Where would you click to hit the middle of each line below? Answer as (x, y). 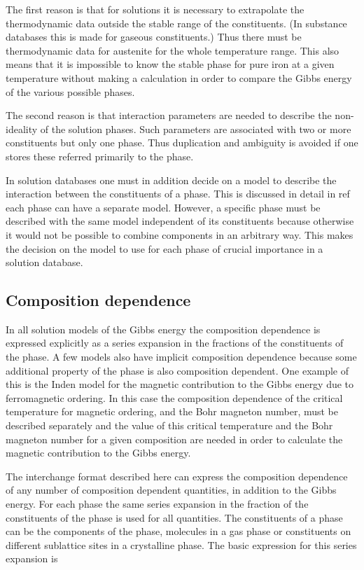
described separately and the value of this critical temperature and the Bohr (169, 425)
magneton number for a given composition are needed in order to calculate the (174, 439)
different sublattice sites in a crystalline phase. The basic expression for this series (181, 544)
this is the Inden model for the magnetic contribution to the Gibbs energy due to (180, 384)
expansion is (32, 558)
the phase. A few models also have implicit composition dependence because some (181, 357)
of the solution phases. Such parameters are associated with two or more (196, 128)
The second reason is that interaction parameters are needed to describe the (169, 115)
